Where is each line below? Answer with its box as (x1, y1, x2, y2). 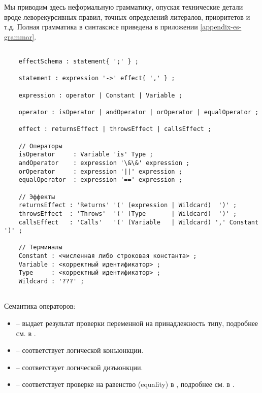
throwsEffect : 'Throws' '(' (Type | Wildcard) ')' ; (18, 210, 237, 217)
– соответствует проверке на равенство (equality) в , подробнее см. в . (16, 379, 235, 389)
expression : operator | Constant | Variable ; (18, 91, 182, 99)
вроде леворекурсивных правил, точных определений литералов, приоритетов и (4, 11, 250, 22)
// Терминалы (18, 244, 62, 251)
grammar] (4, 31, 35, 42)
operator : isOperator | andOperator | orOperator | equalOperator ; (18, 108, 259, 116)
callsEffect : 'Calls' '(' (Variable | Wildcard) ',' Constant (18, 218, 259, 226)
